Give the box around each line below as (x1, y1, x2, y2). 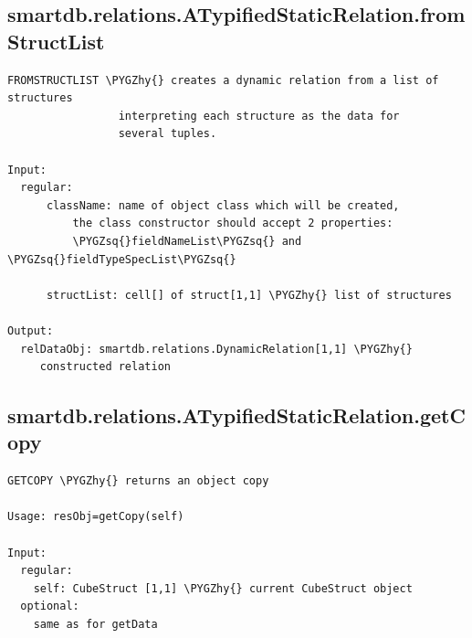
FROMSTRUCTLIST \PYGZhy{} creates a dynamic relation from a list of (7, 73, 439, 87)
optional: (20, 600, 79, 613)
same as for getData (33, 618, 158, 632)
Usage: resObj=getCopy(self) (7, 510, 184, 524)
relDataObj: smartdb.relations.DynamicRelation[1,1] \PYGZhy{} (20, 342, 413, 356)
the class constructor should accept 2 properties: (72, 217, 393, 230)
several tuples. (118, 127, 217, 141)
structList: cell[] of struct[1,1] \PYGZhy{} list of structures (46, 288, 452, 302)
